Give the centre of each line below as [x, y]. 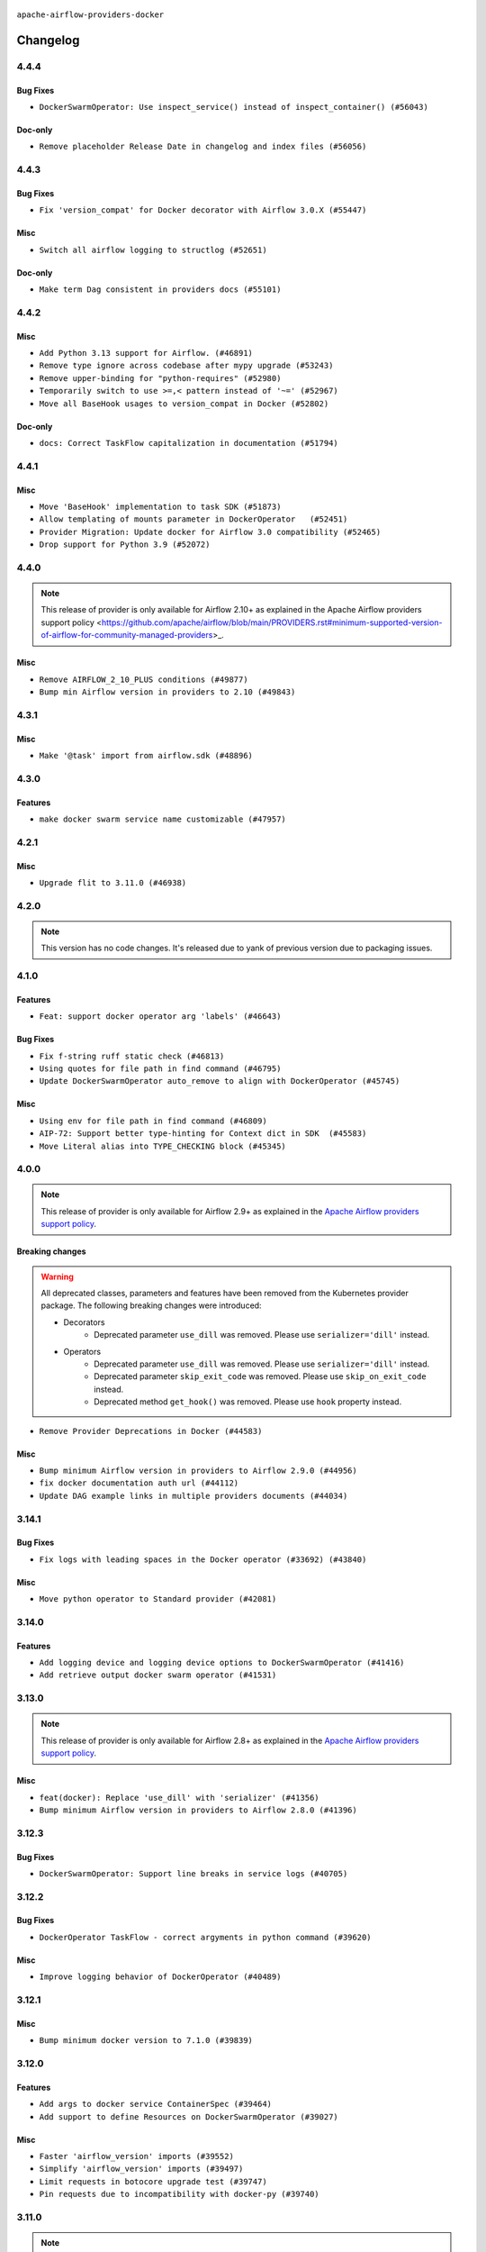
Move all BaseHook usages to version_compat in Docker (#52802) [184, 404]
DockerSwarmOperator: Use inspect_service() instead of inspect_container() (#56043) [234, 107]
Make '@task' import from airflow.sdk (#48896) [146, 755]
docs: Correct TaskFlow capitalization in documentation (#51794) [189, 443]
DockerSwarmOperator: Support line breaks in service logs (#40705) [193, 1873]
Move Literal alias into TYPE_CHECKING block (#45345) [163, 1146]
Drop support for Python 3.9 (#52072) [125, 545]
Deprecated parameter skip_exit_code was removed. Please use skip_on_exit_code [260, 1376]
